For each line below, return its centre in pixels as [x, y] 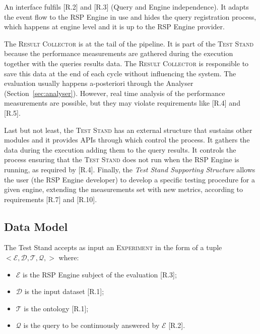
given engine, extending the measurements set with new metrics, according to [124, 189]
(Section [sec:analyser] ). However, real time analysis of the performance [115, 93]
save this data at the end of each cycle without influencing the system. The [120, 73]
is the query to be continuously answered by [91, 325]
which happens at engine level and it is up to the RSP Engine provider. [114, 27]
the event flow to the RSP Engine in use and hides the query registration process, [130, 16]
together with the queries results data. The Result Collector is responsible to [126, 63]
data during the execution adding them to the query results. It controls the [120, 149]
